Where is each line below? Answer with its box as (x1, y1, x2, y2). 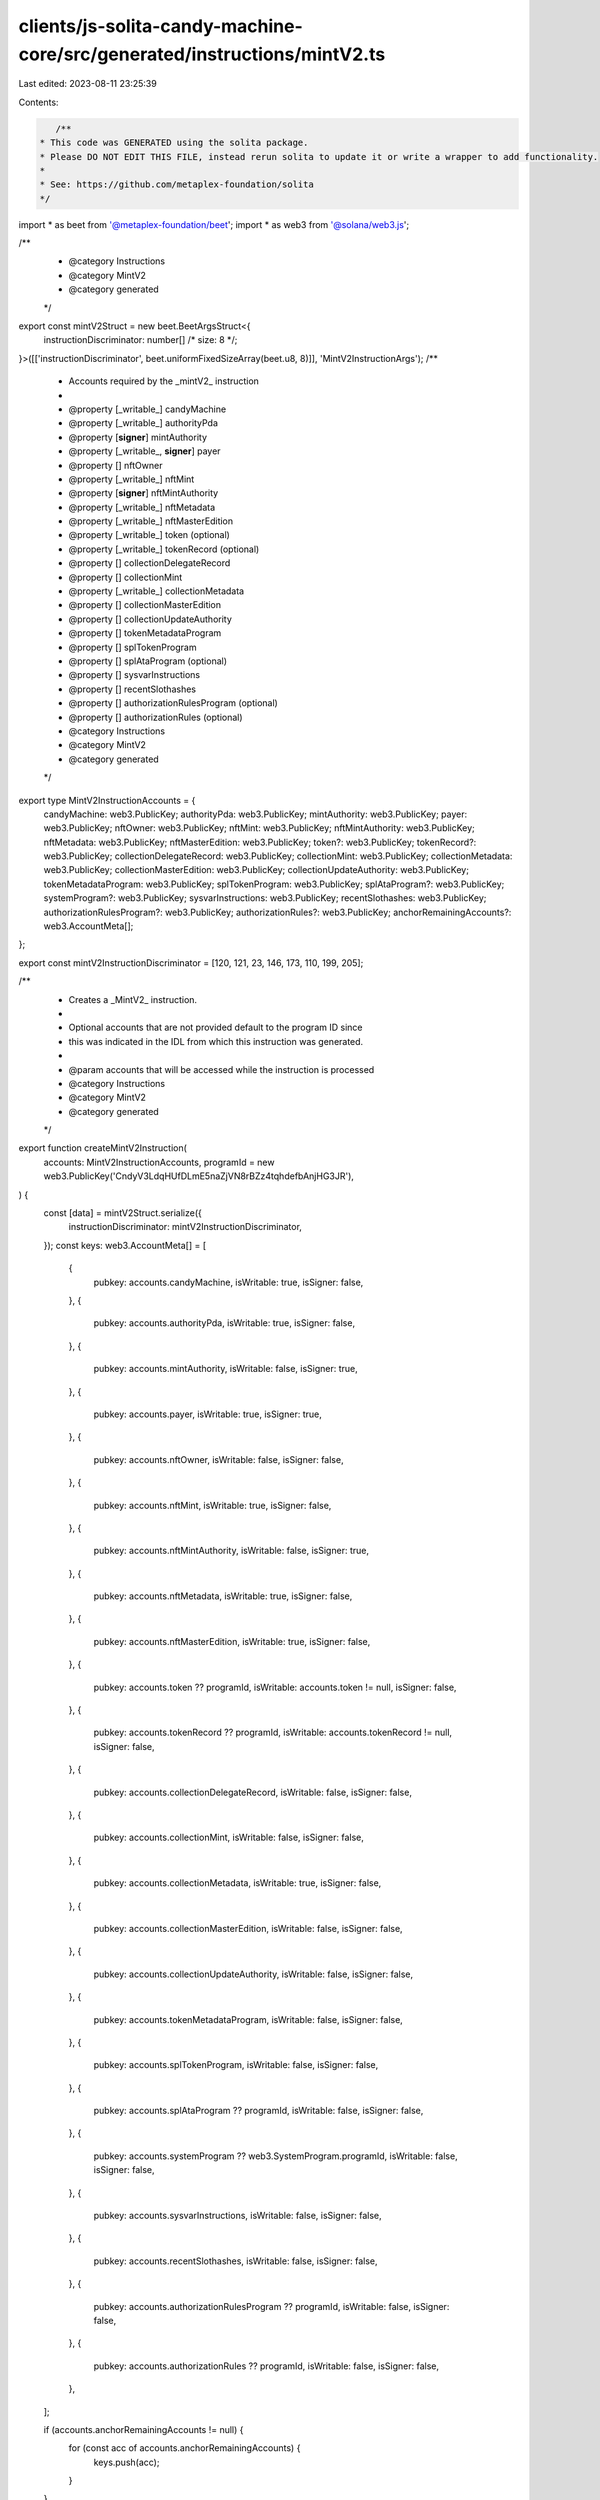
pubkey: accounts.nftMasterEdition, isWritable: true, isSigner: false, (93, 1635, 371, 1647)
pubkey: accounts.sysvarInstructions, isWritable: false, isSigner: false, (93, 2210, 382, 2222)
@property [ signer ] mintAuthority (68, 431, 208, 443)
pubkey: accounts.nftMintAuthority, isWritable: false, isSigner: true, (93, 1545, 370, 1557)
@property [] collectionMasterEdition (68, 599, 222, 611)
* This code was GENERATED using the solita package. (39, 137, 309, 149)
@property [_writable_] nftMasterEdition (68, 515, 234, 527)
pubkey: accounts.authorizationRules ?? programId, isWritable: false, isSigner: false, (93, 2360, 440, 2372)
